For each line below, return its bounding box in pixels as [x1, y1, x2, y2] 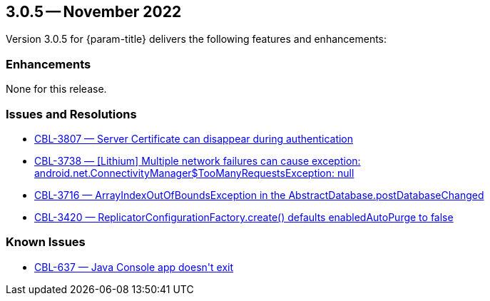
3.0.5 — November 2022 [6, 3, 182, 21]
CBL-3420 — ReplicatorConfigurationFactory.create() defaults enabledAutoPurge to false [34, 210, 454, 223]
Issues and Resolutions [6, 106, 137, 121]
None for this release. [6, 83, 107, 96]
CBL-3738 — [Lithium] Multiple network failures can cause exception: [34, 154, 361, 167]
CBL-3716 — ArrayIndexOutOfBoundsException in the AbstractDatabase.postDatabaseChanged [34, 188, 484, 201]
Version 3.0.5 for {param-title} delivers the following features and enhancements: [6, 33, 387, 46]
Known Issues [6, 235, 86, 250]
